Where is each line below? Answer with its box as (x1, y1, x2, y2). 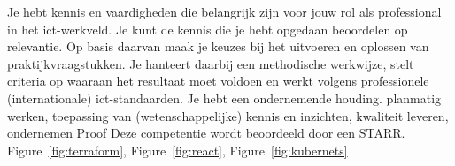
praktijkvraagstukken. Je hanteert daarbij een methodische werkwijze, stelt (7, 54, 414, 72)
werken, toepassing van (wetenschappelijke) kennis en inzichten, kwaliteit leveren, (7, 106, 449, 124)
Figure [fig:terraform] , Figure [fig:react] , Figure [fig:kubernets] (7, 140, 348, 159)
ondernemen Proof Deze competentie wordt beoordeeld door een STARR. (7, 124, 405, 142)
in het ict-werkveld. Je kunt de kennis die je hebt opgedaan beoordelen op (7, 19, 408, 38)
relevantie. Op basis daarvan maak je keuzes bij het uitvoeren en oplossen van (7, 37, 429, 56)
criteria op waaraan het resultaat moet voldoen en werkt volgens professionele (7, 72, 429, 90)
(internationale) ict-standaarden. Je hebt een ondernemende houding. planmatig (7, 88, 442, 107)
